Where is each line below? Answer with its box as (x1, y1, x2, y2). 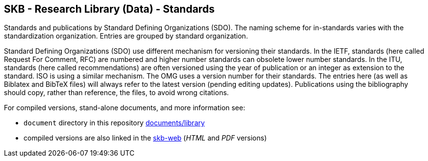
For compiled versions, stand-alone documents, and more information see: (4, 103, 245, 112)
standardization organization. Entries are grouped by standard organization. (4, 32, 248, 40)
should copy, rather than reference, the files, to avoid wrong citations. (4, 88, 229, 97)
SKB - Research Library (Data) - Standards (4, 3, 215, 15)
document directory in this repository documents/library (24, 119, 205, 127)
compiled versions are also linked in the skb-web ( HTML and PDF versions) (24, 134, 267, 142)
